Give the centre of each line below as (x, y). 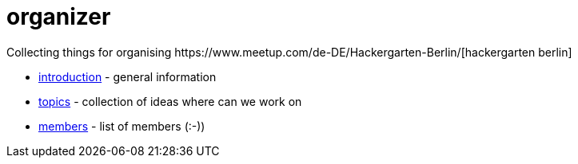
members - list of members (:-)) (122, 126)
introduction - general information (128, 76)
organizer (59, 17)
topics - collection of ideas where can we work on (170, 101)
